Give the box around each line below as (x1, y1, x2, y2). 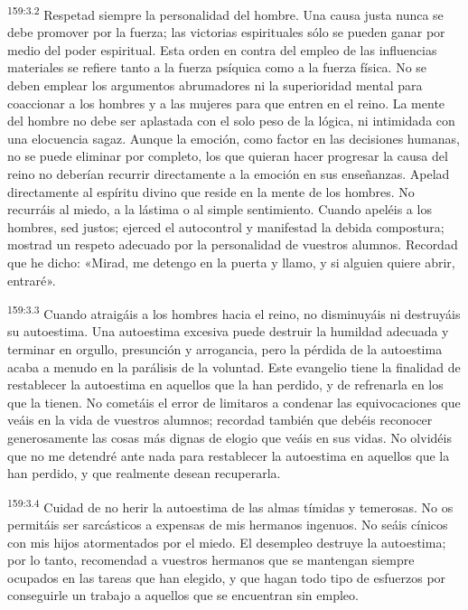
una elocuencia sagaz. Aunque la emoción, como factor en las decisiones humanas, (7, 128, 460, 147)
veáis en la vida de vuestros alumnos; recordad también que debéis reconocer (7, 410, 433, 429)
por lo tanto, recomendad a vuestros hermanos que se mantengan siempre (7, 550, 415, 569)
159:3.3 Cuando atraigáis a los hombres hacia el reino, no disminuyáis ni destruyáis (7, 302, 461, 323)
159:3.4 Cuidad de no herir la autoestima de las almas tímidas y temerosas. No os (7, 494, 454, 516)
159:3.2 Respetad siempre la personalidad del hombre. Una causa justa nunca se (7, 3, 444, 23)
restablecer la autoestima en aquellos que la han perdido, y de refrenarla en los (7, 375, 444, 394)
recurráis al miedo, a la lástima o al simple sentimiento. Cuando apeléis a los (7, 200, 432, 219)
